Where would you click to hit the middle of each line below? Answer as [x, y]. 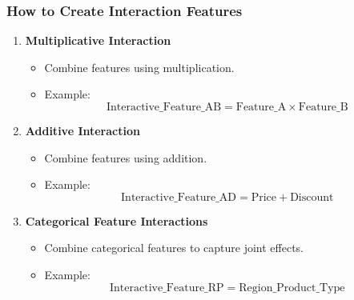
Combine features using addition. [126, 157]
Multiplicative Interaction [98, 40]
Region [256, 288]
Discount [312, 197]
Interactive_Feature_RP [167, 288]
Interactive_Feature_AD [179, 197]
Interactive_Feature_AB [164, 107]
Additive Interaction [82, 130]
